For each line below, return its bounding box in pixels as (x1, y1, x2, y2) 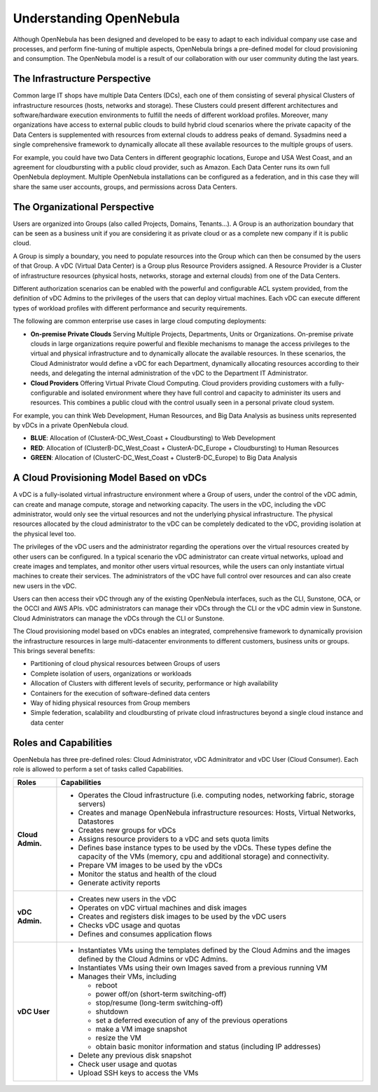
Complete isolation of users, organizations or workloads (30, 669, 192, 678)
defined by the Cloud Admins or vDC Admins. (78, 954, 228, 964)
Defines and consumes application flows (78, 929, 213, 939)
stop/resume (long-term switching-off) (95, 998, 223, 1008)
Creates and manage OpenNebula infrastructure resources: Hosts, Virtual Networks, (78, 808, 356, 818)
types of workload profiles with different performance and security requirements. (13, 303, 248, 312)
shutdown (95, 1006, 129, 1016)
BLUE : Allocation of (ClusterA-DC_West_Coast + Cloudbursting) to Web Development (30, 434, 276, 442)
